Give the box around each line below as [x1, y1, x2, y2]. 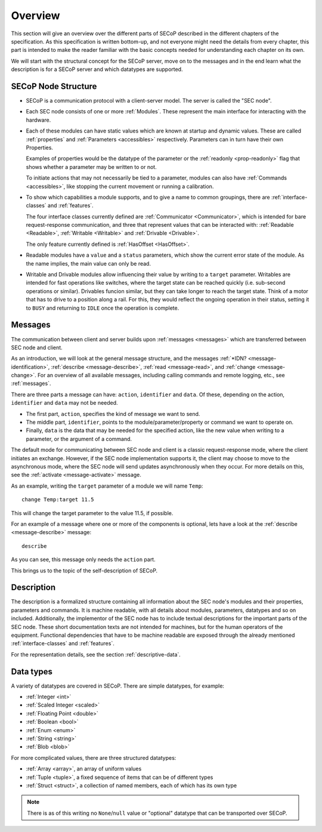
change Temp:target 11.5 [21, 496, 94, 503]
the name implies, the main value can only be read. [26, 260, 151, 267]
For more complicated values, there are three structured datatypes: [11, 754, 177, 761]
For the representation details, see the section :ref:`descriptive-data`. [11, 651, 181, 658]
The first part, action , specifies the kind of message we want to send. [26, 410, 200, 417]
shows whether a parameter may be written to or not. [26, 163, 157, 170]
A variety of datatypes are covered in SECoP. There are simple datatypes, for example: [11, 682, 225, 689]
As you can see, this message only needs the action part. [11, 556, 156, 563]
